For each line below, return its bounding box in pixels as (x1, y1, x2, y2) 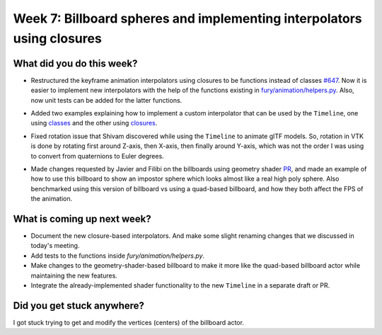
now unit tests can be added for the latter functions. (30, 96, 183, 104)
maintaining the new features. (30, 271, 118, 280)
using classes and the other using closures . (30, 119, 158, 127)
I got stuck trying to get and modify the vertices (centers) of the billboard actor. (13, 318, 244, 327)
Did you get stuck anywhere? (13, 300, 145, 312)
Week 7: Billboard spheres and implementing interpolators (13, 11, 362, 26)
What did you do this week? (13, 57, 138, 69)
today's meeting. (30, 242, 80, 250)
